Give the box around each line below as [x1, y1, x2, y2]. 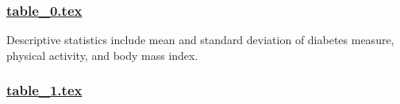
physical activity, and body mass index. [6, 46, 198, 63]
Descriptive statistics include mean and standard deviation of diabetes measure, [6, 32, 394, 48]
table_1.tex [6, 80, 83, 100]
